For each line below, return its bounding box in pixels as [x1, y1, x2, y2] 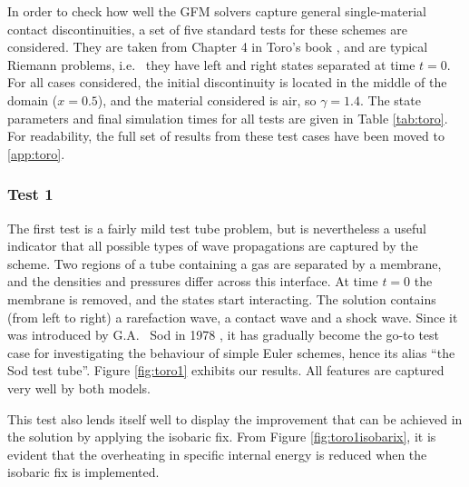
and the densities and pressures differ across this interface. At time [7, 272, 378, 291]
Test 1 [7, 183, 54, 205]
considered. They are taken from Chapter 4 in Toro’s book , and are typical [7, 37, 428, 56]
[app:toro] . [7, 144, 65, 163]
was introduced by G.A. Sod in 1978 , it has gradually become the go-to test [7, 325, 440, 344]
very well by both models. [7, 378, 151, 397]
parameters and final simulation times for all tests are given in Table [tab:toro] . [7, 108, 448, 127]
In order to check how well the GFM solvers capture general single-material [7, 2, 426, 20]
